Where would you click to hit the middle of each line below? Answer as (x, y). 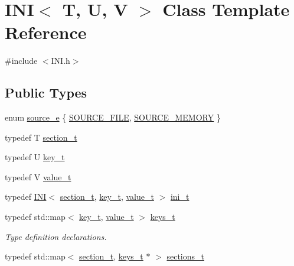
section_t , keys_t (111, 256)
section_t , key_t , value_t (107, 197)
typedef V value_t (38, 176)
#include (21, 61)
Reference (46, 32)
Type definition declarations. (56, 236)
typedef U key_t (35, 157)
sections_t (185, 256)
